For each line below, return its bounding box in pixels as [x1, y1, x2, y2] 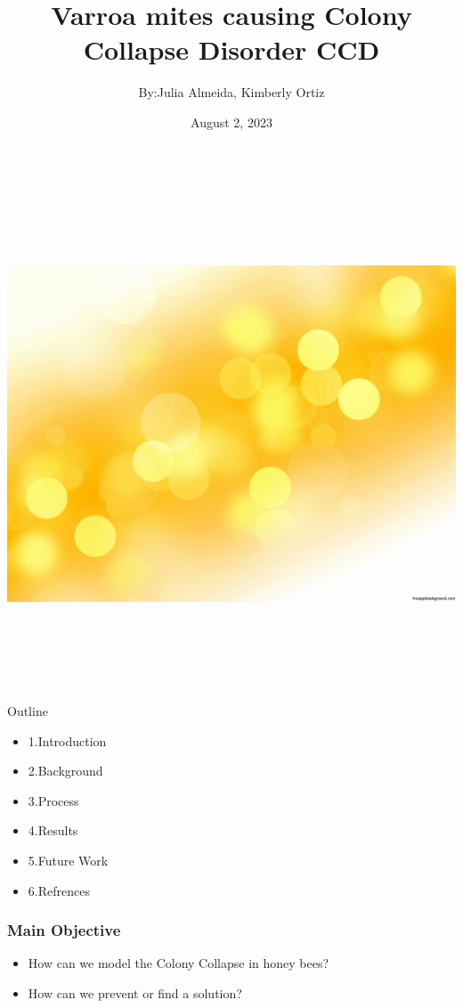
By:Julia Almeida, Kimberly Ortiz [138, 83, 325, 102]
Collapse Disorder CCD [83, 31, 380, 68]
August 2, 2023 [191, 112, 272, 131]
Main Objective [7, 919, 121, 941]
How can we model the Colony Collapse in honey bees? [28, 954, 329, 972]
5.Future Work [28, 850, 109, 869]
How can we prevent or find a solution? [28, 983, 242, 1002]
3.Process [28, 791, 79, 809]
